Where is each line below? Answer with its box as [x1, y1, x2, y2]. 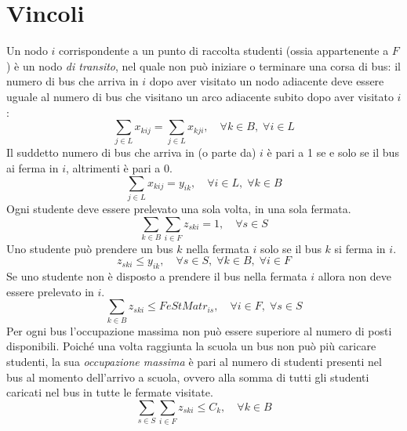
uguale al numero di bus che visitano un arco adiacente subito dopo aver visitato [6, 88, 394, 104]
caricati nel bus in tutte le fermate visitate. [6, 384, 213, 400]
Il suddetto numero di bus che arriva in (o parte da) [6, 144, 256, 161]
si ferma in [334, 240, 386, 256]
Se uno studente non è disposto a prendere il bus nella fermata [6, 268, 307, 284]
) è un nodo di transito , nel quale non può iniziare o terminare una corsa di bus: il [6, 57, 401, 74]
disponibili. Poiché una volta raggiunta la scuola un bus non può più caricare [6, 338, 376, 354]
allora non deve [318, 268, 392, 284]
